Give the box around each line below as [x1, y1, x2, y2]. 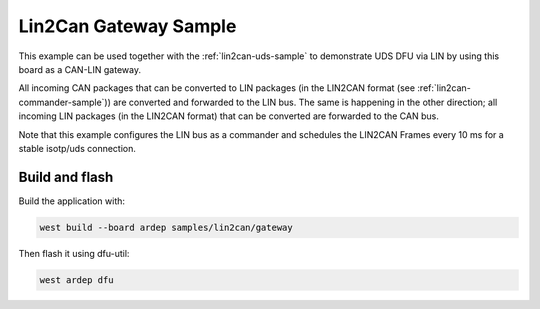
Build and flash [18, 168, 114, 185]
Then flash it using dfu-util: [18, 247, 130, 259]
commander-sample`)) [18, 96, 112, 108]
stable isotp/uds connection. [18, 142, 137, 154]
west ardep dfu [39, 274, 114, 285]
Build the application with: [18, 195, 125, 207]
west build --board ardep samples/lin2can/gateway [39, 221, 294, 233]
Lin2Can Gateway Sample [18, 15, 237, 37]
